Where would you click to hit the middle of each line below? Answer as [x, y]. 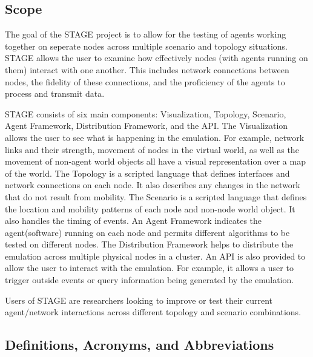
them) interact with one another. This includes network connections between [147, 69]
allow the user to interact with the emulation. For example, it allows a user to [149, 268]
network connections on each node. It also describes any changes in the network [153, 185]
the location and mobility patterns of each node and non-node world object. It [150, 208]
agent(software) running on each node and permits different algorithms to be [147, 232]
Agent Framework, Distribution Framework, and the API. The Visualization [147, 126]
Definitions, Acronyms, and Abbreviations [140, 345]
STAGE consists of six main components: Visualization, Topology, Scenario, [146, 113]
